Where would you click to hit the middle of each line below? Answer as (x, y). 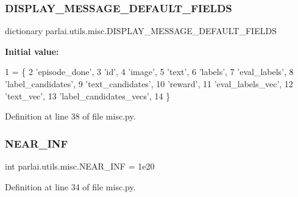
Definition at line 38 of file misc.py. (70, 116)
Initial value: (32, 51)
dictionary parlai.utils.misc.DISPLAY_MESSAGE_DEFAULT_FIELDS (141, 31)
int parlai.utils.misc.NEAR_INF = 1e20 (80, 166)
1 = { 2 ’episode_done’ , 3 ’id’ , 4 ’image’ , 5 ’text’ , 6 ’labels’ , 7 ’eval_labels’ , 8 (149, 72)
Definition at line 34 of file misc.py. (70, 186)
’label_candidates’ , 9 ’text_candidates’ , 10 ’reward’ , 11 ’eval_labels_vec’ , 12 (149, 84)
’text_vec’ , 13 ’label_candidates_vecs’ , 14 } (88, 95)
